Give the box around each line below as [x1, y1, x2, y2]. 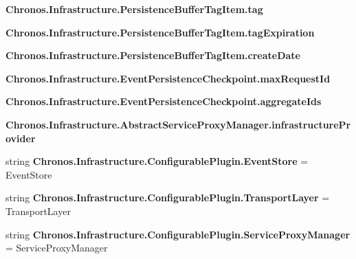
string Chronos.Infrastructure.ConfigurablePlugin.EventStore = [5, 154, 309, 168]
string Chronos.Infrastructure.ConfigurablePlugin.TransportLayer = [5, 190, 330, 205]
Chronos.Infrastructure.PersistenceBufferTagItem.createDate [5, 48, 301, 63]
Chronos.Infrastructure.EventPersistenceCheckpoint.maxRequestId [5, 71, 331, 85]
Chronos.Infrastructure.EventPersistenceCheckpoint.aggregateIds [5, 94, 322, 109]
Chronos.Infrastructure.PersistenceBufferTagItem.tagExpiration [5, 25, 315, 39]
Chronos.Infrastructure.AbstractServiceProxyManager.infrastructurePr [5, 117, 351, 131]
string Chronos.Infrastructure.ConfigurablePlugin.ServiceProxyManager [5, 227, 351, 241]
